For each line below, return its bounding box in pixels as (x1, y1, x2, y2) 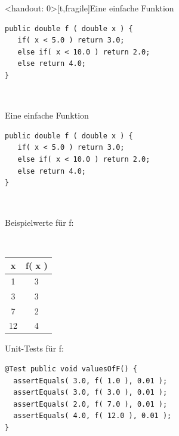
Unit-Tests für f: (5, 342, 64, 355)
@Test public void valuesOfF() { (5, 365, 137, 374)
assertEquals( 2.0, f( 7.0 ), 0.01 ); (13, 399, 168, 408)
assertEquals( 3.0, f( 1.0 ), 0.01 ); (13, 376, 168, 385)
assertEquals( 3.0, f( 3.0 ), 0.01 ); (13, 388, 168, 397)
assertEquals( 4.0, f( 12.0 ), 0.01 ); (13, 411, 172, 420)
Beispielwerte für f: (5, 216, 74, 229)
